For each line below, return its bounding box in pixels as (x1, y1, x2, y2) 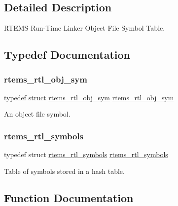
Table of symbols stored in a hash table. (4, 165, 125, 176)
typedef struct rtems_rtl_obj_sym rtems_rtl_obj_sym (4, 92, 174, 102)
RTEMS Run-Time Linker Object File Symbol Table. (4, 23, 165, 33)
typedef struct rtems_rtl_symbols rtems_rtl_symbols (4, 149, 168, 160)
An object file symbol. (4, 109, 71, 119)
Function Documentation (4, 190, 134, 205)
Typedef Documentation (4, 47, 130, 62)
